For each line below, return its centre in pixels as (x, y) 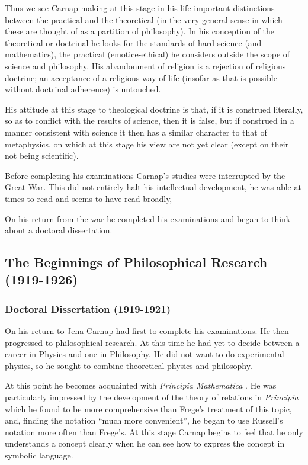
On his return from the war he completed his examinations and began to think (148, 218)
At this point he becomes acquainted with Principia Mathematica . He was (141, 385)
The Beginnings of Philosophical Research (136, 262)
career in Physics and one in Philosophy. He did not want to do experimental (145, 354)
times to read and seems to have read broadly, (89, 198)
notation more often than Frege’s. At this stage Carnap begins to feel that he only (154, 432)
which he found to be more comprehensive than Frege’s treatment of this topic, (148, 408)
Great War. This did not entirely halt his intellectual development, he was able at (153, 187)
